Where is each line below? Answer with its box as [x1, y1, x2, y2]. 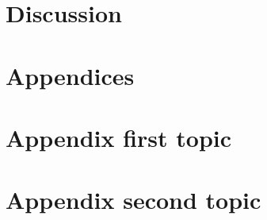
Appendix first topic [6, 121, 232, 153]
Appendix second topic [6, 183, 261, 216]
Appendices [6, 59, 135, 91]
